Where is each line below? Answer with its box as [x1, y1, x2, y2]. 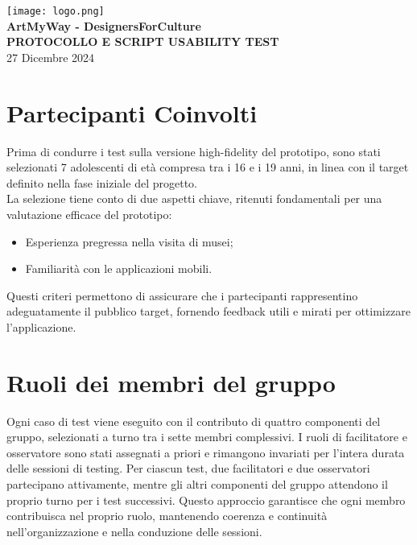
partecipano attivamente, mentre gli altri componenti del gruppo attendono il [6, 476, 388, 492]
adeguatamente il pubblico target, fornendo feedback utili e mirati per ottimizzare [6, 303, 411, 320]
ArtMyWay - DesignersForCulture [6, 17, 201, 34]
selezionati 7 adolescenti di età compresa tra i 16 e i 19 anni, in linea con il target [6, 159, 409, 175]
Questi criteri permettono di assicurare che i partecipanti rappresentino [6, 287, 358, 303]
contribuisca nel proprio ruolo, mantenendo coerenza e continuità [6, 507, 328, 524]
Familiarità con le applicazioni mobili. [25, 260, 213, 277]
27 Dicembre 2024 [6, 48, 95, 65]
